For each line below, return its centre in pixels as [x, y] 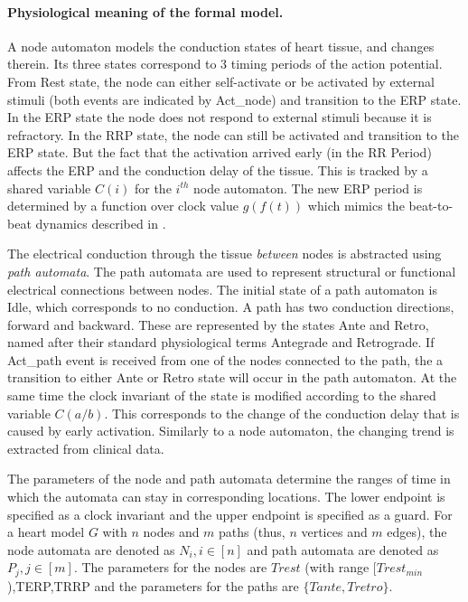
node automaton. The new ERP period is [308, 188]
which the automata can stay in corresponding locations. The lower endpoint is [226, 497]
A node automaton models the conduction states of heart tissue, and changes [221, 46]
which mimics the [356, 206]
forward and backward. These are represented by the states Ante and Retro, [218, 324]
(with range [337, 567]
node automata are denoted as [91, 549]
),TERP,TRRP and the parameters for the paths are [153, 585]
